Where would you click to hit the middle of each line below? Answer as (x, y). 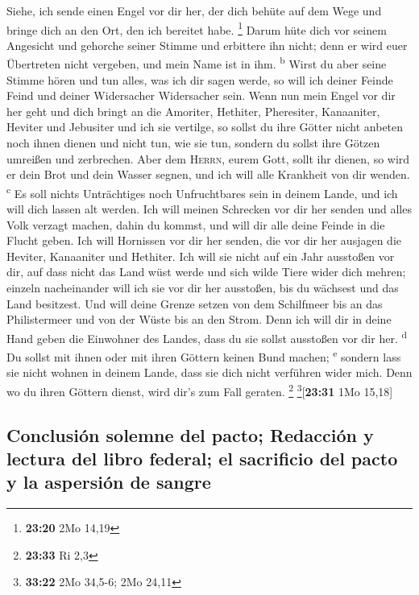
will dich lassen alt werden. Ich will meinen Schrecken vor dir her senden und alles (209, 209)
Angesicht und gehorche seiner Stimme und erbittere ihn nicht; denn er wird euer (207, 45)
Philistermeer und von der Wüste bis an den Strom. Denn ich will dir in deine (199, 319)
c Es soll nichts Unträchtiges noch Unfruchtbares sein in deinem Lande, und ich (202, 192)
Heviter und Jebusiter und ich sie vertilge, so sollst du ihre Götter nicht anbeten (205, 127)
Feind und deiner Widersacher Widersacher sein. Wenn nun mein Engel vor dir (201, 95)
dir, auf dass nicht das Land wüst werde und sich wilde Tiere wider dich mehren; (206, 272)
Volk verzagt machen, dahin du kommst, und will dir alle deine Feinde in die (196, 224)
